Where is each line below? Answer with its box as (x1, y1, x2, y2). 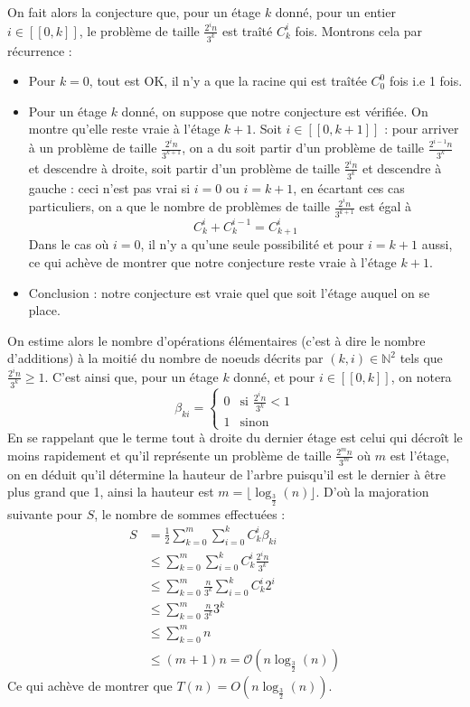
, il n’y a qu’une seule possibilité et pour (140, 235, 364, 254)
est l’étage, (390, 445, 450, 464)
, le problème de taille (79, 21, 200, 40)
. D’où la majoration (315, 482, 429, 501)
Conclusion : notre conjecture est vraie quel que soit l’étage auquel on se (28, 283, 430, 302)
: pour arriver (384, 119, 459, 138)
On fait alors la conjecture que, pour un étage (7, 3, 261, 21)
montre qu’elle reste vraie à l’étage (28, 119, 221, 138)
